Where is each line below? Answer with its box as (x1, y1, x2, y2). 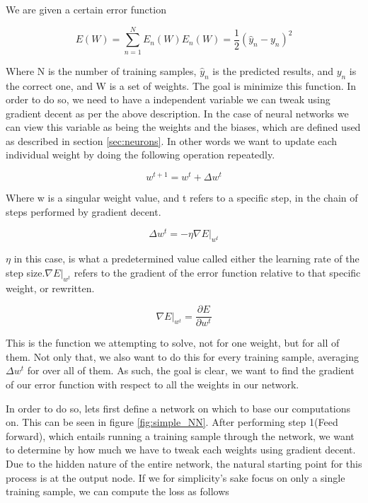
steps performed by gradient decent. (6, 204, 161, 219)
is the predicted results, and (212, 63, 333, 78)
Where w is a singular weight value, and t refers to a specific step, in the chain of (6, 190, 358, 205)
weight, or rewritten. (6, 280, 95, 295)
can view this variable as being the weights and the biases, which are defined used (6, 120, 361, 134)
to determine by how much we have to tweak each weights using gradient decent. (6, 442, 356, 457)
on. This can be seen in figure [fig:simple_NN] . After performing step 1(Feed (6, 415, 338, 429)
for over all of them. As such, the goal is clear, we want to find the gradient (27, 363, 355, 378)
